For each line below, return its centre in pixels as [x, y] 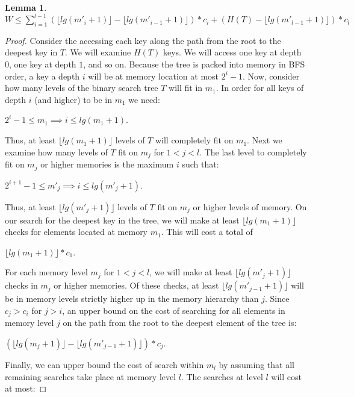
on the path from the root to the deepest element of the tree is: [180, 323]
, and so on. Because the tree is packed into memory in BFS [194, 64]
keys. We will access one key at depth [232, 52]
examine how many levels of [56, 152]
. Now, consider [271, 76]
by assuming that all [256, 364]
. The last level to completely [253, 152]
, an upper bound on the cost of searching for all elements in [174, 310]
